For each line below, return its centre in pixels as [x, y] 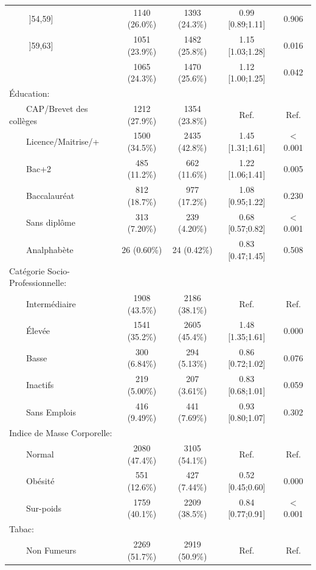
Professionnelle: [38, 283]
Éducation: [29, 93]
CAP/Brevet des [57, 108]
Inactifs [40, 385]
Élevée [38, 331]
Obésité [40, 481]
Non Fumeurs [51, 550]
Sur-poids [44, 508]
